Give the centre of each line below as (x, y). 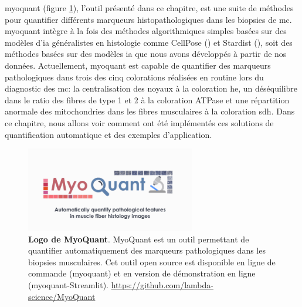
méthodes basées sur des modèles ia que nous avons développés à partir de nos (146, 54)
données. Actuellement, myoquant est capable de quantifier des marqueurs (138, 65)
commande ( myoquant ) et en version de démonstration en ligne (142, 273)
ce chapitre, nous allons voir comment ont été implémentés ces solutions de (139, 122)
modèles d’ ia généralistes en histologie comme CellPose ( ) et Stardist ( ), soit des (149, 42)
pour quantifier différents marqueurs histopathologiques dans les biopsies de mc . (148, 19)
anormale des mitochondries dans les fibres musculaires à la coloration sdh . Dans (150, 111)
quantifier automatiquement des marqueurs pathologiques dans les (147, 250)
